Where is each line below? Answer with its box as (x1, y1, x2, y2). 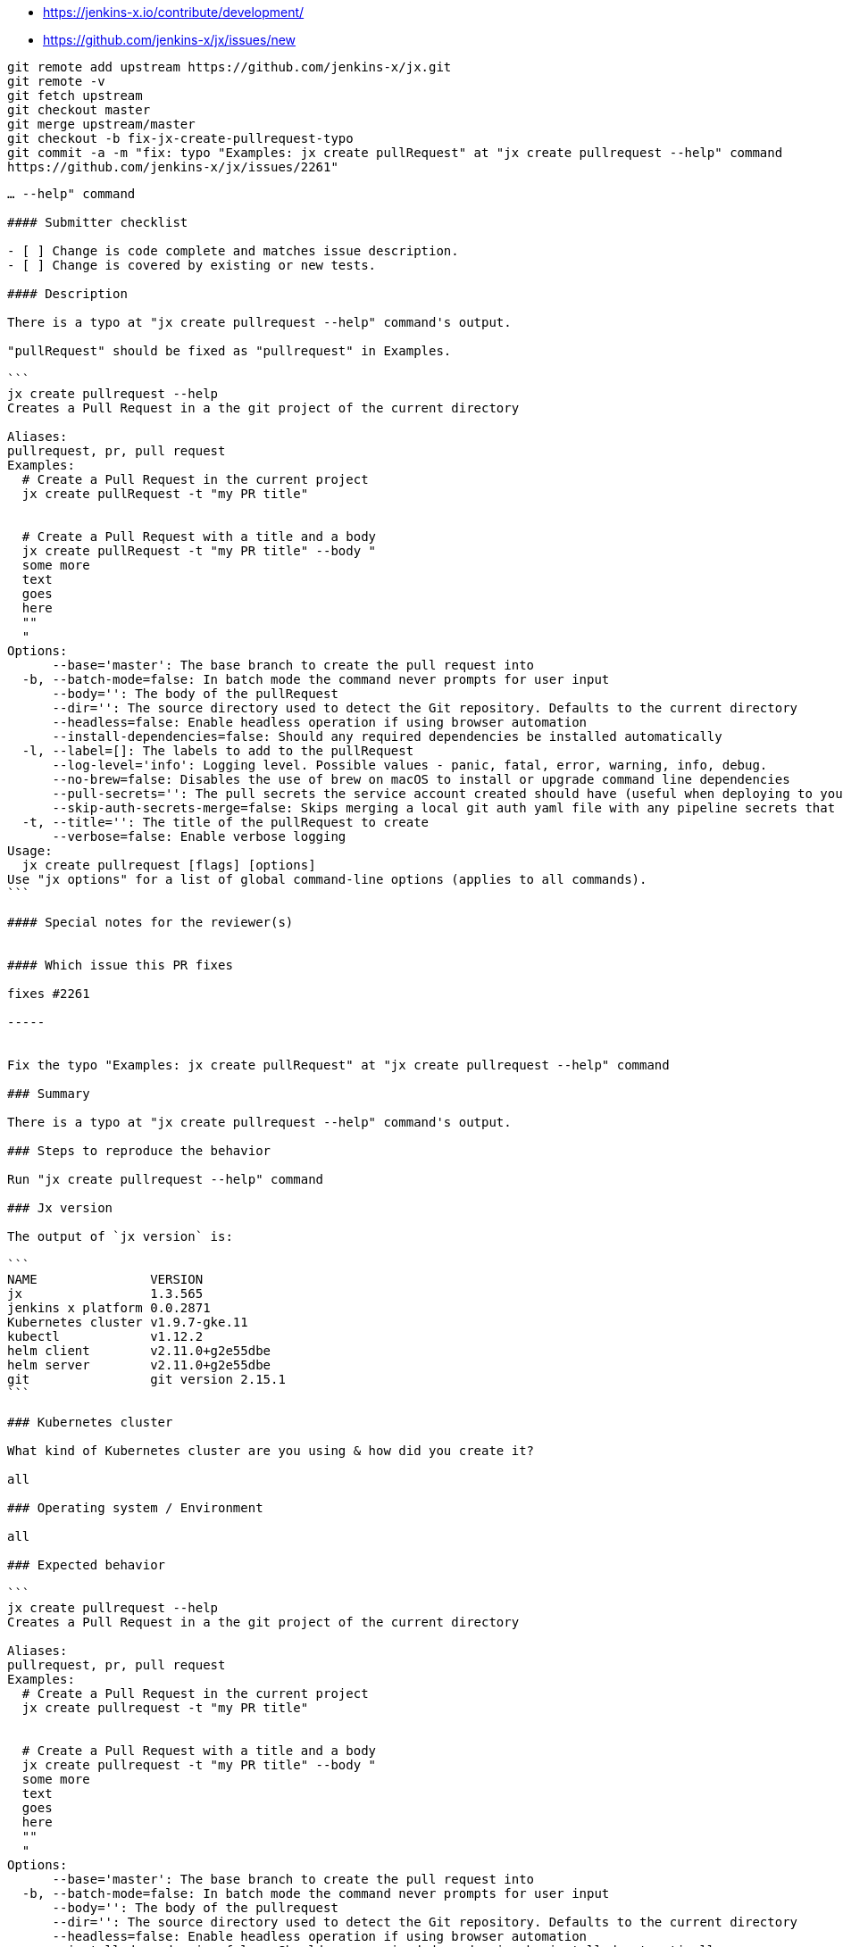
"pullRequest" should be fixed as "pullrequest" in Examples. (7, 344, 452, 358)
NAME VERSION (7, 1272, 204, 1286)
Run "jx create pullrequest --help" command (7, 1172, 324, 1186)
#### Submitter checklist (7, 215, 188, 229)
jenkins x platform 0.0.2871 (7, 1301, 211, 1315)
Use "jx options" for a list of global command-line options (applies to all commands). (7, 872, 647, 886)
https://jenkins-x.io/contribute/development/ (43, 4, 305, 20)
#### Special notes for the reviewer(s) (7, 915, 294, 929)
